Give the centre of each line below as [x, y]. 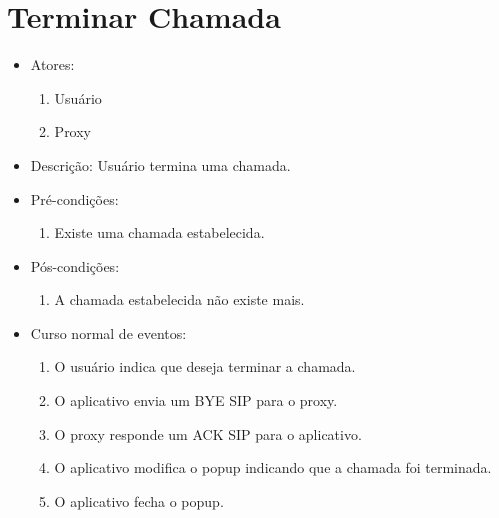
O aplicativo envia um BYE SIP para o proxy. [196, 400]
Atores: [52, 64]
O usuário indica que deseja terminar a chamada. [205, 366]
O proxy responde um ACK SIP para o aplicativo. [208, 433]
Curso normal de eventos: [108, 332]
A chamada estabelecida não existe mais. [179, 299]
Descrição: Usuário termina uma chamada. [160, 164]
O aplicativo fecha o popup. [139, 500]
